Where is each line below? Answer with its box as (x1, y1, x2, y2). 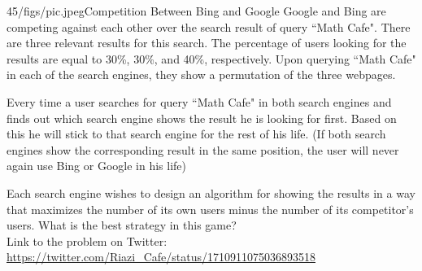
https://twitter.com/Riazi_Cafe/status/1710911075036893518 (7, 248, 316, 265)
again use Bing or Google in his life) (7, 157, 186, 174)
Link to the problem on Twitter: (7, 232, 167, 249)
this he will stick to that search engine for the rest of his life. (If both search (7, 125, 386, 142)
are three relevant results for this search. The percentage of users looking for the (7, 34, 407, 51)
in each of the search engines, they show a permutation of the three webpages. (7, 66, 396, 83)
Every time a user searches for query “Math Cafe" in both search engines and (7, 93, 392, 110)
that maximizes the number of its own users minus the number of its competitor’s (7, 200, 414, 217)
